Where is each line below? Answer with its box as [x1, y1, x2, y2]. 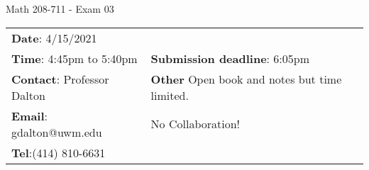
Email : [11, 107, 48, 124]
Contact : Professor [11, 70, 109, 87]
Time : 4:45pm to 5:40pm [11, 50, 138, 67]
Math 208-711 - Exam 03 [6, 1, 114, 16]
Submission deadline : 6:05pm [150, 50, 310, 67]
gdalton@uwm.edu [11, 123, 102, 140]
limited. [150, 86, 189, 103]
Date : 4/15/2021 [11, 29, 97, 46]
